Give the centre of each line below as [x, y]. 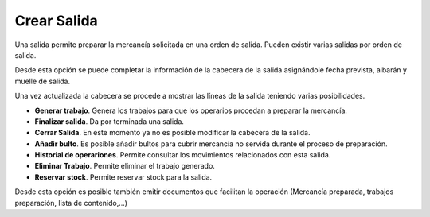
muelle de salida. [43, 81]
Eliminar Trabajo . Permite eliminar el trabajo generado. [125, 166]
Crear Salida [57, 21]
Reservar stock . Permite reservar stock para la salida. [123, 177]
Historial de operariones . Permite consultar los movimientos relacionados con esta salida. [183, 155]
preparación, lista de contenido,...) [71, 203]
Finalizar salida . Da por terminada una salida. [109, 121]
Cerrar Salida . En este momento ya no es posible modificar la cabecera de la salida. [172, 133]
